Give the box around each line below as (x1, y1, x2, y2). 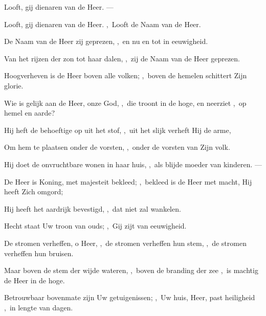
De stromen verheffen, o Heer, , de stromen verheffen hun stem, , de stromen (4, 237, 247, 248)
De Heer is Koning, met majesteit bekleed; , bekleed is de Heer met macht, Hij (4, 176, 252, 187)
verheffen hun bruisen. (4, 247, 74, 258)
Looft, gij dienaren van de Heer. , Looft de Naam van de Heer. (4, 18, 201, 29)
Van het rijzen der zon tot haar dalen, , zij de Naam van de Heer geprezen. (4, 53, 240, 63)
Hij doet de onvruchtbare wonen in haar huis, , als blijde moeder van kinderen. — (4, 159, 262, 169)
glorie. (4, 80, 24, 91)
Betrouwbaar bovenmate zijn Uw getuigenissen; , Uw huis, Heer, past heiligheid (4, 292, 255, 303)
